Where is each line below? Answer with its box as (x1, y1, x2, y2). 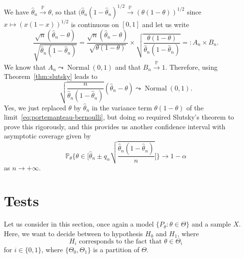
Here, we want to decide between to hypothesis (4, 228, 143, 238)
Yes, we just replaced (4, 102, 66, 112)
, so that (51, 6, 76, 16)
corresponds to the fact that (79, 238, 162, 245)
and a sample (191, 219, 231, 229)
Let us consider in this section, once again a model (4, 219, 154, 229)
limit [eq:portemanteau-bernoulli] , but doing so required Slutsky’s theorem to (4, 112, 234, 122)
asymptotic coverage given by (4, 131, 91, 141)
